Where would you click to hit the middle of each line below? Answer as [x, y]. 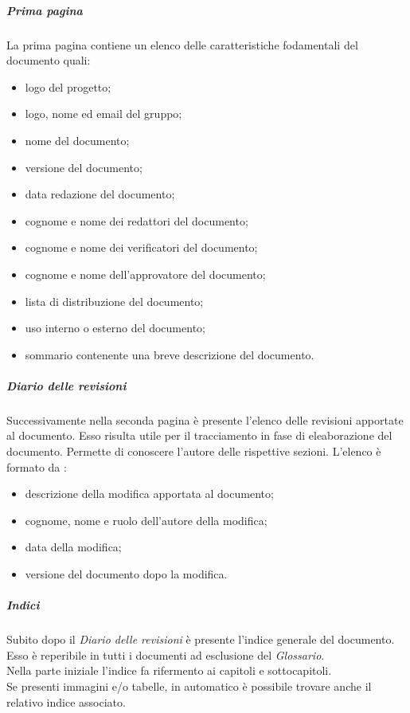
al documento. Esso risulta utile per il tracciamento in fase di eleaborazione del [199, 435]
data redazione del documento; [100, 194]
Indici [23, 605]
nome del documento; [77, 140]
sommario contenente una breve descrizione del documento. [170, 354]
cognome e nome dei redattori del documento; [137, 220]
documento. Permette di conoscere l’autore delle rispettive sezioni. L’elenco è [194, 451]
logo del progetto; [68, 86]
